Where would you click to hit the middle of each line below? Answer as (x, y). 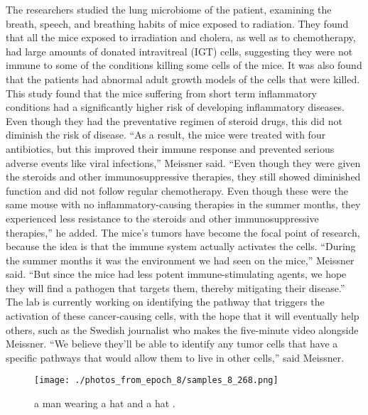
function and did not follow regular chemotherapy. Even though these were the (177, 190)
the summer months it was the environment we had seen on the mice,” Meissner (180, 260)
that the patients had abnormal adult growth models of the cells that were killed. (183, 79)
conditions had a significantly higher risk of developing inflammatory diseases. (175, 107)
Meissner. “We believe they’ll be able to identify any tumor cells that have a (172, 344)
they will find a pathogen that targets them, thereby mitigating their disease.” (175, 287)
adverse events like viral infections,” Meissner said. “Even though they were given (183, 162)
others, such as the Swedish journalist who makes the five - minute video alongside (182, 329)
